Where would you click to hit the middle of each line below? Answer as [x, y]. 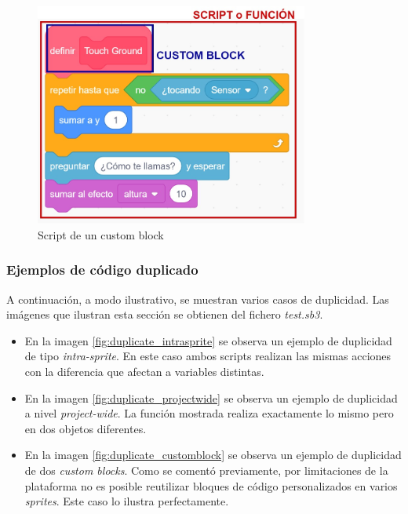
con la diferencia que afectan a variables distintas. [144, 371]
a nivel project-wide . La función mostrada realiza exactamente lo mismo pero [209, 413]
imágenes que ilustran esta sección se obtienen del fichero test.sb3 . [165, 314]
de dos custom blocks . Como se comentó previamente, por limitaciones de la [206, 470]
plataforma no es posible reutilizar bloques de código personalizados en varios [211, 485]
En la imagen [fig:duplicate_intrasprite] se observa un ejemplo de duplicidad [208, 340]
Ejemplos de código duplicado [102, 270]
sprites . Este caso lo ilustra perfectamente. [127, 501]
